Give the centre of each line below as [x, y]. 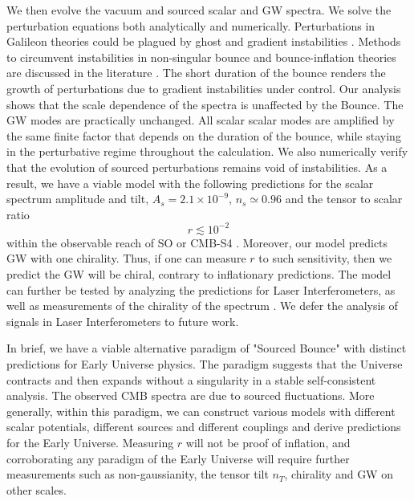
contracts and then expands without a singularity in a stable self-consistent [191, 379]
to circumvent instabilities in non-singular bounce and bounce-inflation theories [201, 57]
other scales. [37, 489]
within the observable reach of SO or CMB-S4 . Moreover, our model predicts [197, 242]
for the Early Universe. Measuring [90, 442]
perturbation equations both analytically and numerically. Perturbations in [191, 25]
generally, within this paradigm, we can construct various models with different [201, 411]
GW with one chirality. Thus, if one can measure [126, 258]
